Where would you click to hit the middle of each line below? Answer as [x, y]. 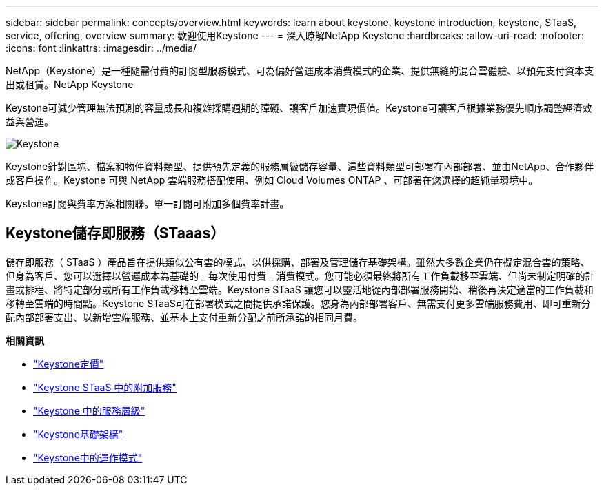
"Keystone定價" [69, 364]
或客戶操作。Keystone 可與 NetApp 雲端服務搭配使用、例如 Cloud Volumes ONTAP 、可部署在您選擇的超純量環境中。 [272, 180]
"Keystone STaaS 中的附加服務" [105, 387]
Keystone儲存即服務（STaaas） [115, 233]
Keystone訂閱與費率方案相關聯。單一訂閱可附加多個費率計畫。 [148, 203]
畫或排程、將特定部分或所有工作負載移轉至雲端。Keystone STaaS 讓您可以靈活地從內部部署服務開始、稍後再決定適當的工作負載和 [300, 289]
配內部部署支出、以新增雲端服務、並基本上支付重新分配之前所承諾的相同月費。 [184, 317]
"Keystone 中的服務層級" [89, 410]
